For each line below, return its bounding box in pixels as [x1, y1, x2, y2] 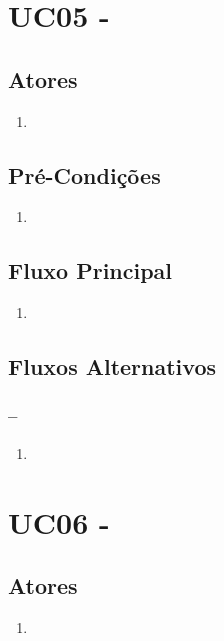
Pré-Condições [8, 159, 161, 190]
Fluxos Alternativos [8, 351, 217, 382]
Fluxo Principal [8, 255, 173, 286]
